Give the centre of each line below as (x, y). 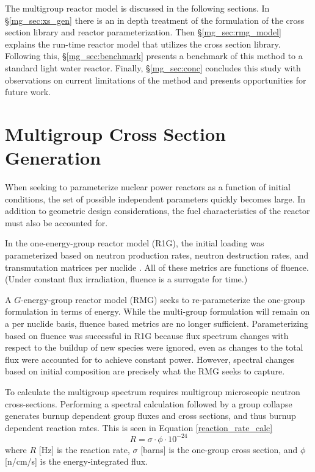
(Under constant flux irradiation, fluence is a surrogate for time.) (126, 279)
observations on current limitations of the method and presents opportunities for (156, 80)
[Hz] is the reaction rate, (84, 449)
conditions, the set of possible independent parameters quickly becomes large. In (155, 198)
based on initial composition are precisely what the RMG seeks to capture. (145, 371)
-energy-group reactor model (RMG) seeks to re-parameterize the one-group (163, 299)
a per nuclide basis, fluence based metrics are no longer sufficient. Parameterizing (157, 323)
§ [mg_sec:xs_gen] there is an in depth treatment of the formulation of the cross (155, 20)
